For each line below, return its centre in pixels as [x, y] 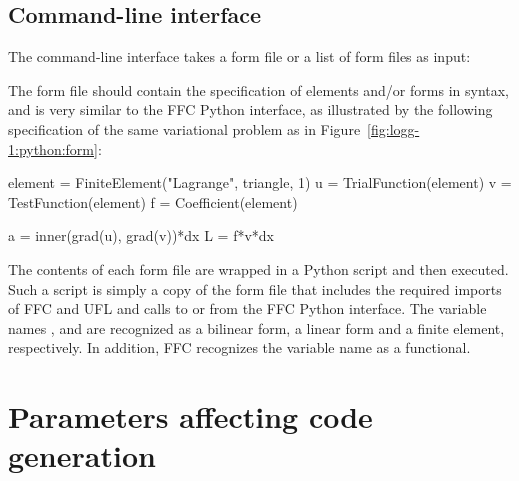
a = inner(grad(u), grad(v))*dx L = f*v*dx [141, 235]
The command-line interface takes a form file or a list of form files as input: [239, 56]
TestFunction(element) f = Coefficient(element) [153, 201]
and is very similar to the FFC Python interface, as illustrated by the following [250, 109]
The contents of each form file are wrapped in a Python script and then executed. [258, 268]
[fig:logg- [393, 128]
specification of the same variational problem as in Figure [184, 128]
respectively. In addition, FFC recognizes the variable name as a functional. [239, 347]
